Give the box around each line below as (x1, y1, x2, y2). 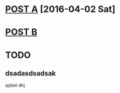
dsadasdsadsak (5, 69, 56, 77)
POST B (5, 26, 38, 38)
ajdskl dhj (5, 82, 25, 88)
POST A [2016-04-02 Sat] (5, 3, 115, 15)
